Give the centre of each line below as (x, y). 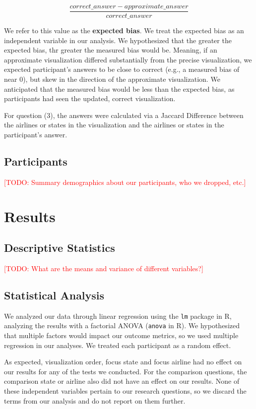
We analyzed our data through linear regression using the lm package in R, (118, 316)
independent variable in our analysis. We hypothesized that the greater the (118, 40)
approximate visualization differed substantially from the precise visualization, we (128, 59)
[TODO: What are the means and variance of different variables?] (104, 268)
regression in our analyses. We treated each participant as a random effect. (118, 345)
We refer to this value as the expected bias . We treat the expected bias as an (124, 30)
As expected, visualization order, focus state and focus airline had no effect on (123, 362)
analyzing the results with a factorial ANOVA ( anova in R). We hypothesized (122, 325)
